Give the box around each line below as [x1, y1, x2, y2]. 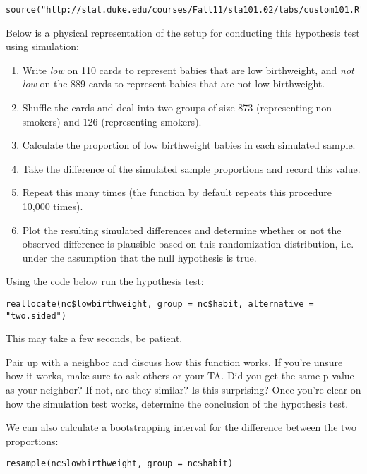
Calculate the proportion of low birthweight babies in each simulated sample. [22, 138, 356, 152]
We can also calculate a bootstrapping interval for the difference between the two [6, 420, 356, 435]
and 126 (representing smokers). [64, 114, 202, 128]
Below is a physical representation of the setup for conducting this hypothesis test [6, 25, 360, 39]
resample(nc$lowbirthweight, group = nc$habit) [6, 458, 234, 469]
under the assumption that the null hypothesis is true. [22, 250, 257, 265]
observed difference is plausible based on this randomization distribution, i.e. [22, 236, 354, 251]
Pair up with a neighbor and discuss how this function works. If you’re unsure [6, 354, 343, 369]
